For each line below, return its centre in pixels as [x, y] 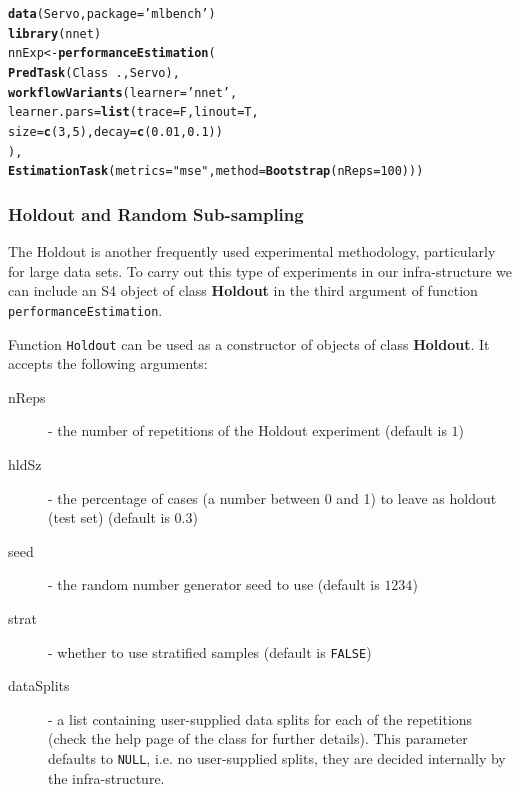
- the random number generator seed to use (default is [214, 584]
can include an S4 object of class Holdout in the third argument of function [243, 290]
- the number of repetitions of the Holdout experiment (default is [247, 430]
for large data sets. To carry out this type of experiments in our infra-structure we [260, 270]
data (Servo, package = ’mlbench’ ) [112, 14]
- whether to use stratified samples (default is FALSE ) [210, 651]
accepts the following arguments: [108, 363]
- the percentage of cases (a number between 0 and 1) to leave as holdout [272, 497]
